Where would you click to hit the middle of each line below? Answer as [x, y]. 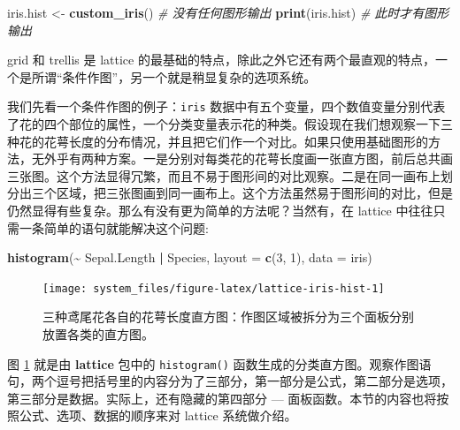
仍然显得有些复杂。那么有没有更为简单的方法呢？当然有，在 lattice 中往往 [220, 210]
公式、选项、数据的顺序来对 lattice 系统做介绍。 [158, 415]
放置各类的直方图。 [98, 334]
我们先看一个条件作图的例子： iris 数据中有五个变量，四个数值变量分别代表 [226, 106]
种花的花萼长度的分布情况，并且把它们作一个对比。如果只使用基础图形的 [218, 141]
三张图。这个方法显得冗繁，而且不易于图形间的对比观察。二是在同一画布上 [224, 175]
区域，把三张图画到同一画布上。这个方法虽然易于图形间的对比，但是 [254, 193]
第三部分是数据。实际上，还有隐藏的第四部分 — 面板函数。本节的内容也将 [222, 398]
